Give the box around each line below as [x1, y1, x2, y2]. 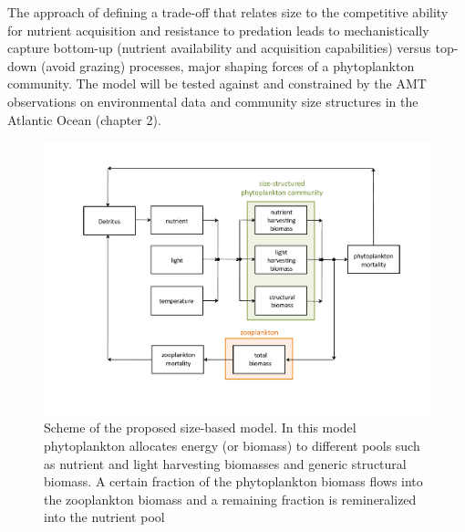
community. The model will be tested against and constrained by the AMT [7, 74, 427, 93]
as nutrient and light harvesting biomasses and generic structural [44, 454, 407, 473]
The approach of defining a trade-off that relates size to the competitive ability [7, 3, 449, 21]
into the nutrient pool [44, 507, 165, 527]
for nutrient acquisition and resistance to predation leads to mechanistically [7, 20, 429, 39]
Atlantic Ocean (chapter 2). [7, 110, 161, 129]
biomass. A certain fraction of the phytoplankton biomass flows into [44, 472, 423, 491]
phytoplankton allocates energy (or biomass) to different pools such [44, 436, 420, 454]
